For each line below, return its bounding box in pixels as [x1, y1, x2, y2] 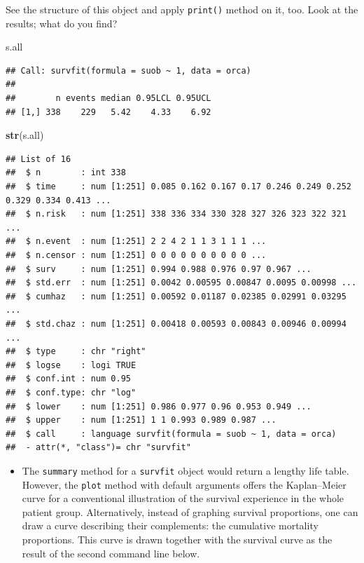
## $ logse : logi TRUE [6, 360, 136, 370]
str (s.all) [6, 128, 44, 142]
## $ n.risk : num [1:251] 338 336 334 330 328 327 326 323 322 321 [6, 209, 346, 219]
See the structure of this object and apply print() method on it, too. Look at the [6, 2, 358, 16]
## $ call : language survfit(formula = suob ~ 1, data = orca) [6, 428, 337, 439]
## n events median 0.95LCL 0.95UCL [6, 93, 211, 104]
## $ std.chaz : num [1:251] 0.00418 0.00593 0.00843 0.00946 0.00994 [6, 318, 346, 329]
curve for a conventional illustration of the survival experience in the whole [22, 491, 344, 506]
